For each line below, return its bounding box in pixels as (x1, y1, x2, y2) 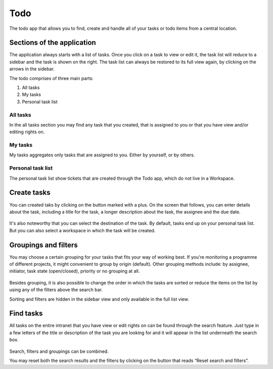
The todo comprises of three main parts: (9, 75, 94, 81)
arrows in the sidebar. (9, 66, 55, 72)
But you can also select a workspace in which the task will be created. (9, 227, 156, 233)
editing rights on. (9, 129, 45, 135)
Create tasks (9, 188, 51, 197)
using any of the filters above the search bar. (9, 286, 103, 293)
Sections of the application (9, 38, 96, 47)
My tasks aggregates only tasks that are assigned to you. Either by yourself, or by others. (9, 152, 195, 158)
